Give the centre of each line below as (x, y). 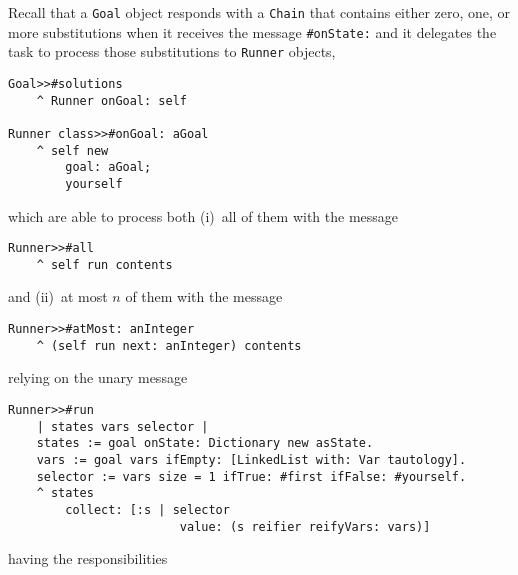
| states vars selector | (122, 426)
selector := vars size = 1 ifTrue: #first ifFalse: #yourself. (251, 476)
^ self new (72, 150)
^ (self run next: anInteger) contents (169, 345)
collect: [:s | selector (147, 509)
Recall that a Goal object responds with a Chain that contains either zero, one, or (259, 12)
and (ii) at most (58, 296)
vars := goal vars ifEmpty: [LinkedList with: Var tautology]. (251, 459)
